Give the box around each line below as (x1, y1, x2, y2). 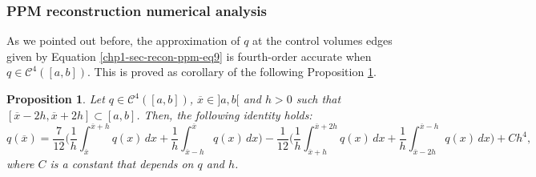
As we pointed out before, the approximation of (6, 32, 240, 49)
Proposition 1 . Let (6, 91, 105, 107)
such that (296, 91, 341, 107)
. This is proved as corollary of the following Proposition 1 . (87, 63, 377, 80)
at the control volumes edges (252, 32, 393, 49)
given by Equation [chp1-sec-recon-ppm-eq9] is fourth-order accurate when (6, 47, 372, 64)
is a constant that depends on (50, 155, 194, 172)
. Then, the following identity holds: (136, 106, 312, 123)
